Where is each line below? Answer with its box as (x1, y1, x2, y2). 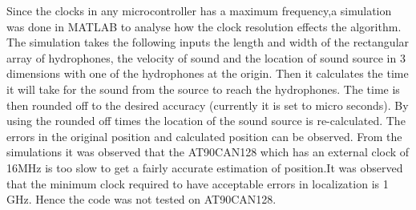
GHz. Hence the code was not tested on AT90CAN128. (6, 191, 277, 208)
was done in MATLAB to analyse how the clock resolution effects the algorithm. (6, 18, 402, 34)
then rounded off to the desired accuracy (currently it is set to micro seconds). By (6, 96, 409, 113)
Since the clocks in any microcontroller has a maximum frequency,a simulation (6, 2, 392, 18)
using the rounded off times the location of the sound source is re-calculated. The (6, 112, 406, 129)
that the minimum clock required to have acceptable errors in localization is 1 (6, 175, 389, 192)
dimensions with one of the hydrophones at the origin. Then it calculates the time (6, 65, 409, 82)
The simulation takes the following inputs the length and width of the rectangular (6, 34, 410, 50)
